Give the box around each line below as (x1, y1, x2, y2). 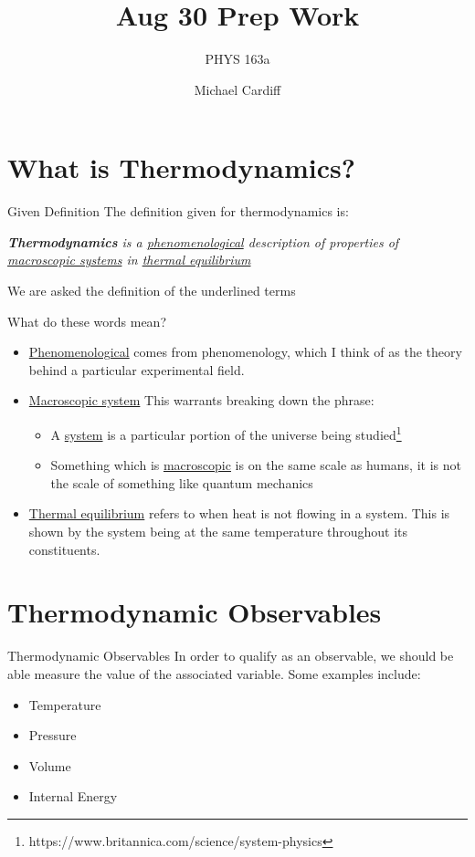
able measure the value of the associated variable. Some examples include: (7, 664, 421, 683)
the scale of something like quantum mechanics (50, 473, 313, 492)
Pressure (28, 726, 77, 745)
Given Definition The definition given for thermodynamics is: (7, 202, 349, 221)
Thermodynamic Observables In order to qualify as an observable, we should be (7, 646, 454, 665)
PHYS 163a (205, 49, 270, 68)
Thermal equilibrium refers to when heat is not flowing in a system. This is (28, 504, 450, 523)
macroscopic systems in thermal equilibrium (7, 250, 251, 269)
